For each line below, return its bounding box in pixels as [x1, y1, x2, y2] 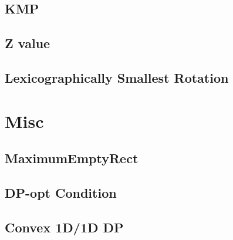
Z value [5, 34, 50, 52]
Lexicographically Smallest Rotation [5, 68, 229, 86]
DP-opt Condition [5, 183, 117, 201]
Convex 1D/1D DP [5, 218, 124, 236]
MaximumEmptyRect [5, 149, 139, 167]
